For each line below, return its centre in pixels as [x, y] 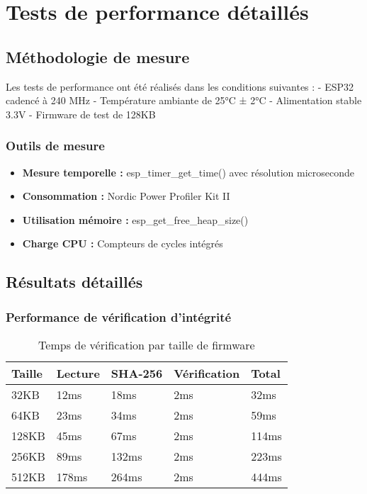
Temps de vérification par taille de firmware [147, 344]
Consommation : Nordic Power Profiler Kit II [126, 196]
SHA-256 [137, 373]
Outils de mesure [55, 146]
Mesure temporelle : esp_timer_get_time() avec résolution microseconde [188, 172]
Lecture [78, 373]
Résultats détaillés [74, 282]
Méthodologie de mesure [98, 56]
